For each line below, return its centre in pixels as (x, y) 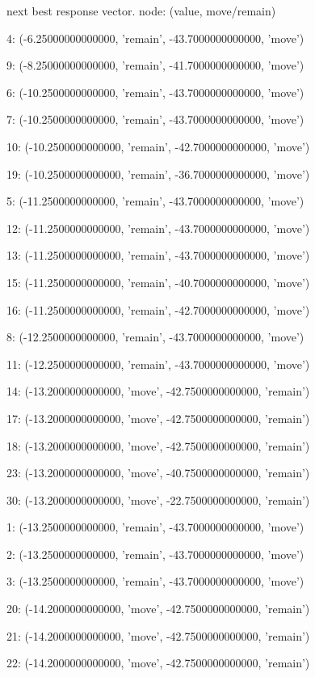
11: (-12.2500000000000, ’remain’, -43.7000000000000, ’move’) (158, 364)
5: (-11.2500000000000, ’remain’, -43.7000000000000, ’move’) (155, 201)
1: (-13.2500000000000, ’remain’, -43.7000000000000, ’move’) (155, 527)
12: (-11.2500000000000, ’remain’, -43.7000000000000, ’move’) (158, 228)
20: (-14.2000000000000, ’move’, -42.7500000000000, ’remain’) (158, 609)
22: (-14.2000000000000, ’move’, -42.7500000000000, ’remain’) (158, 663)
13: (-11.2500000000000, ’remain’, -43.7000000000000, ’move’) (158, 255)
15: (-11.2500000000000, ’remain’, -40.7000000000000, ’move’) (158, 282)
